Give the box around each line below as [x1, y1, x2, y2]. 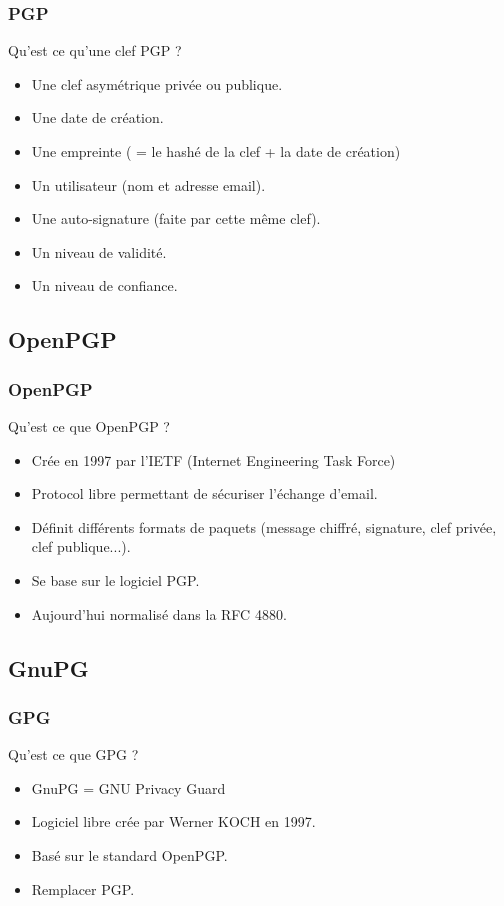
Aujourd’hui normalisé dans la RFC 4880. [31, 603, 287, 624]
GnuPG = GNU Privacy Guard [31, 777, 226, 798]
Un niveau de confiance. [31, 275, 178, 296]
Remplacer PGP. [31, 878, 135, 899]
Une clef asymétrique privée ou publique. [31, 73, 283, 94]
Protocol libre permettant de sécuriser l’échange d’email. [31, 483, 378, 504]
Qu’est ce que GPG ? [8, 744, 139, 765]
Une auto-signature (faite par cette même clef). [31, 208, 321, 229]
